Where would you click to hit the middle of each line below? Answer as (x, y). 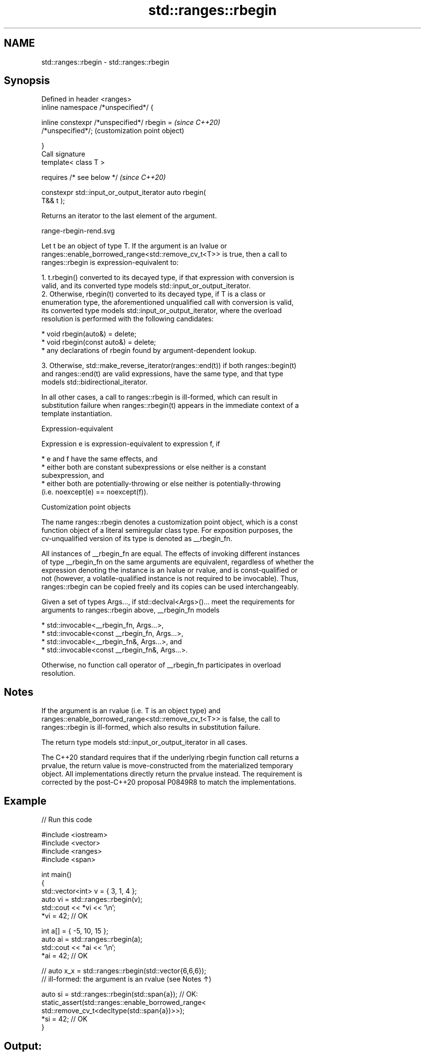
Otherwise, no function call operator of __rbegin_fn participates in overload (161, 665)
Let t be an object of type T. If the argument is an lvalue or (134, 246)
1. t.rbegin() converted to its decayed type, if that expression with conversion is (168, 278)
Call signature (63, 154)
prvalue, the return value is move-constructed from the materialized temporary (167, 766)
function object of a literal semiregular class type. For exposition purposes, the (167, 530)
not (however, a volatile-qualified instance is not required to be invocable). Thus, (170, 579)
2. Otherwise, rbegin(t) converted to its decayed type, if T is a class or (154, 294)
